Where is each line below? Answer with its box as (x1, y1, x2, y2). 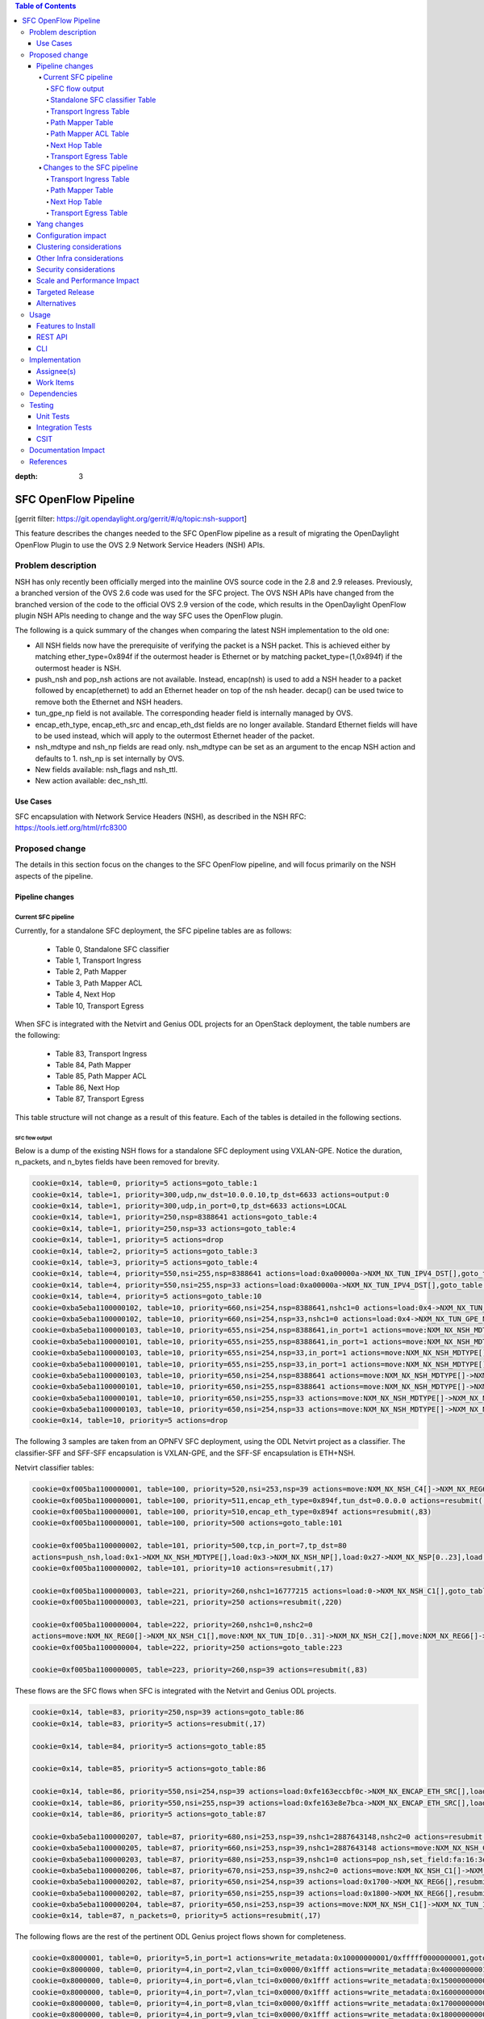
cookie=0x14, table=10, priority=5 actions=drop (31, 1416, 228, 1425)
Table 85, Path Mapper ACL (55, 1071, 147, 1081)
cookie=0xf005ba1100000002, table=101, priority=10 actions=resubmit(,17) (31, 1564, 335, 1572)
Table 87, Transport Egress (55, 1094, 144, 1104)
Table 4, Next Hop (55, 989, 116, 999)
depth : (15, 472, 38, 481)
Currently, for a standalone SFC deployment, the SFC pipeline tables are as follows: (15, 926, 292, 936)
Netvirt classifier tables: (15, 1463, 94, 1473)
